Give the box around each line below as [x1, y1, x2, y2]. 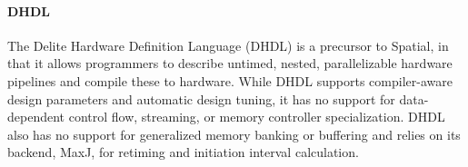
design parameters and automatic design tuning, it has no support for [7, 89, 395, 108]
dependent [7, 107, 65, 126]
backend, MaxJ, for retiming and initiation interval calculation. [7, 142, 359, 162]
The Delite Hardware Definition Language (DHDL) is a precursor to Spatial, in [7, 35, 449, 54]
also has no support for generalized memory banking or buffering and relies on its [7, 124, 461, 143]
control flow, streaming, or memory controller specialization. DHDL [68, 107, 445, 126]
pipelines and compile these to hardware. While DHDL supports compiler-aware [7, 71, 453, 90]
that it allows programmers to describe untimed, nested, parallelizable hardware [7, 54, 453, 73]
